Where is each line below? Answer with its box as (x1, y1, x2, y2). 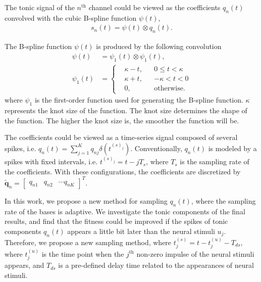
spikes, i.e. (5, 143, 36, 153)
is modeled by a (208, 143, 257, 153)
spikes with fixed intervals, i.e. (5, 156, 98, 167)
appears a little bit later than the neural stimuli (67, 225, 215, 236)
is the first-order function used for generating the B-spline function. (34, 95, 243, 105)
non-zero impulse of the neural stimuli (136, 248, 254, 259)
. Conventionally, (130, 143, 182, 153)
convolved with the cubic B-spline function (5, 12, 137, 23)
